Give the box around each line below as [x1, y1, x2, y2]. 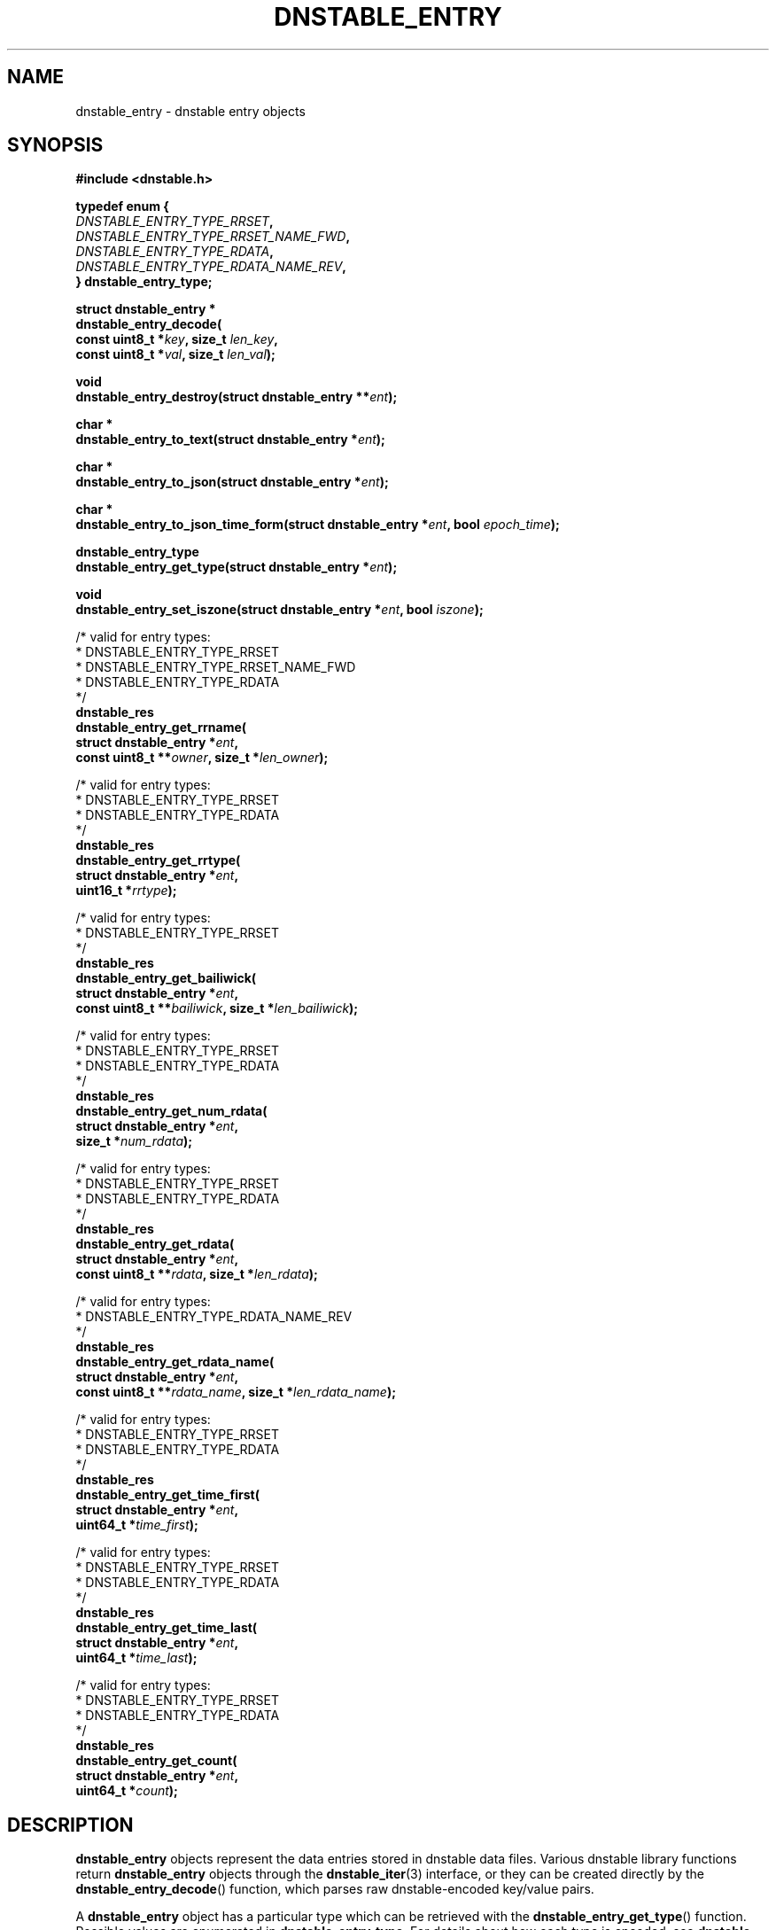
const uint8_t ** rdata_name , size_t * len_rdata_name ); [75, 1384, 396, 1400]
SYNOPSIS [7, 134, 104, 157]
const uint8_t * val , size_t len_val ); [75, 346, 275, 362]
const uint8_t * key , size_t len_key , [75, 331, 278, 347]
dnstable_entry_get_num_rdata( [75, 1103, 268, 1119]
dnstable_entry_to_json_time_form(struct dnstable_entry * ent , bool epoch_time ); [75, 517, 560, 533]
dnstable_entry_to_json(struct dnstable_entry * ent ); [75, 474, 389, 490]
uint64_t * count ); [75, 1783, 178, 1799]
